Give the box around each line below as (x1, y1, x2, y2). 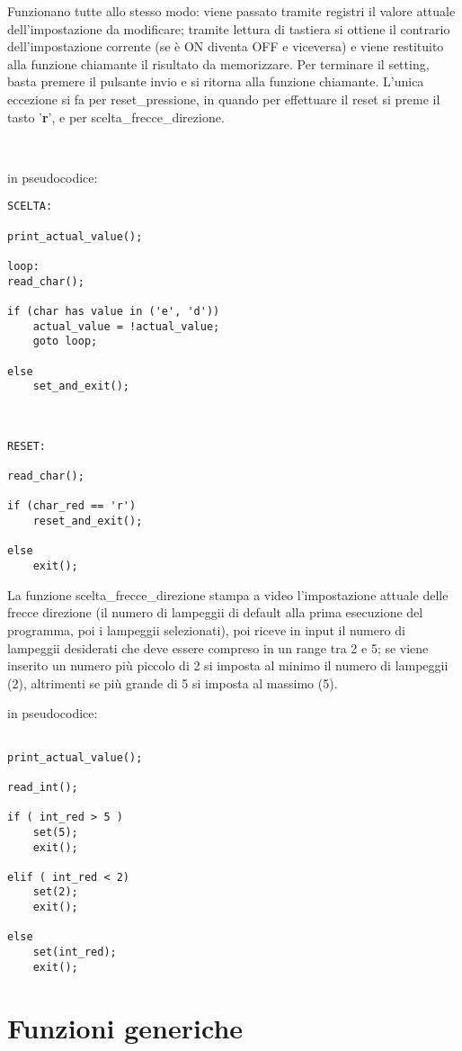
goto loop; (32, 335, 98, 348)
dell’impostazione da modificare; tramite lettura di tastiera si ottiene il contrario (7, 19, 450, 38)
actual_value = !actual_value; (32, 319, 220, 333)
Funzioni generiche (7, 1009, 244, 1046)
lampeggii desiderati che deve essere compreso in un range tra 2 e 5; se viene (7, 638, 429, 657)
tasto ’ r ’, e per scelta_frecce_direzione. (7, 107, 225, 126)
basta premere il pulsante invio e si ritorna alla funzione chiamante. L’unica (7, 72, 424, 91)
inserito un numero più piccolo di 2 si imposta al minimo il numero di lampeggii (7, 656, 449, 675)
